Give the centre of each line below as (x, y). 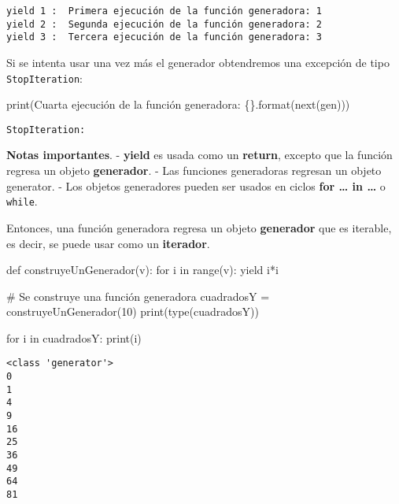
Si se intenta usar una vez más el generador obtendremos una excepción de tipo (198, 62)
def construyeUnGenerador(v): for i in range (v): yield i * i (142, 270)
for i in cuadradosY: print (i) (74, 337)
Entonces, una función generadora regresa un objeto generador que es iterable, (199, 227)
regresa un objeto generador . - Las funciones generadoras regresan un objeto (194, 170)
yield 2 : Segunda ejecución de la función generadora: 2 (164, 24)
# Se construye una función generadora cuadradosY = (138, 296)
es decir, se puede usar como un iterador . (108, 243)
